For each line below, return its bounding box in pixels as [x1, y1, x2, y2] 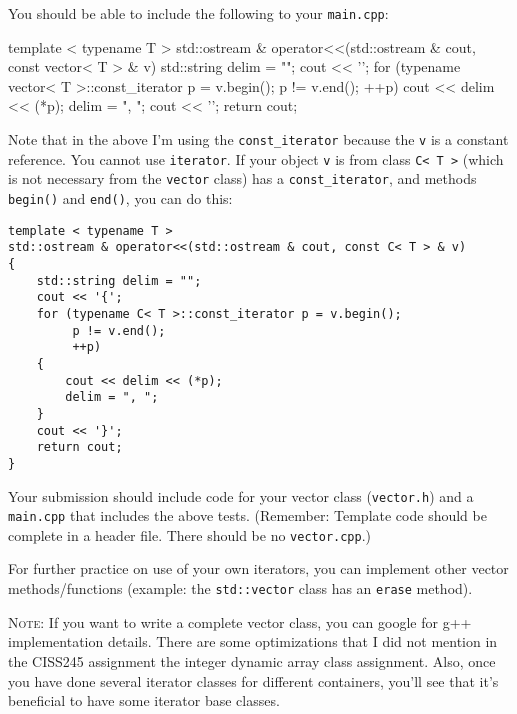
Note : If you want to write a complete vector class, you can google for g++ [8, 611, 472, 632]
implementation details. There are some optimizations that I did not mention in [8, 631, 498, 652]
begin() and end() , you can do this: [8, 188, 233, 208]
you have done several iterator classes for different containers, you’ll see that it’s [8, 670, 499, 691]
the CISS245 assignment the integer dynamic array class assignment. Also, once [8, 650, 496, 671]
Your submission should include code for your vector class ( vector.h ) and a [8, 485, 474, 506]
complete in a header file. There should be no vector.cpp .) [8, 524, 372, 545]
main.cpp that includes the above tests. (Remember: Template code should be [8, 505, 487, 526]
